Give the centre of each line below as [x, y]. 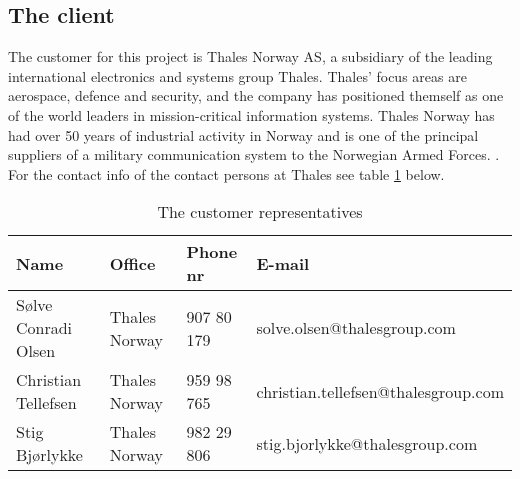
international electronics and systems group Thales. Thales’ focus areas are [237, 75]
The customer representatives [260, 212]
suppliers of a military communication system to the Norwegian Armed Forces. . [254, 154]
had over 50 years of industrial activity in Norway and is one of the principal [243, 134]
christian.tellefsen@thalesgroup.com [380, 391]
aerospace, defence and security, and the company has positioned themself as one [256, 95]
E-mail [283, 263]
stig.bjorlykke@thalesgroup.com [367, 443]
